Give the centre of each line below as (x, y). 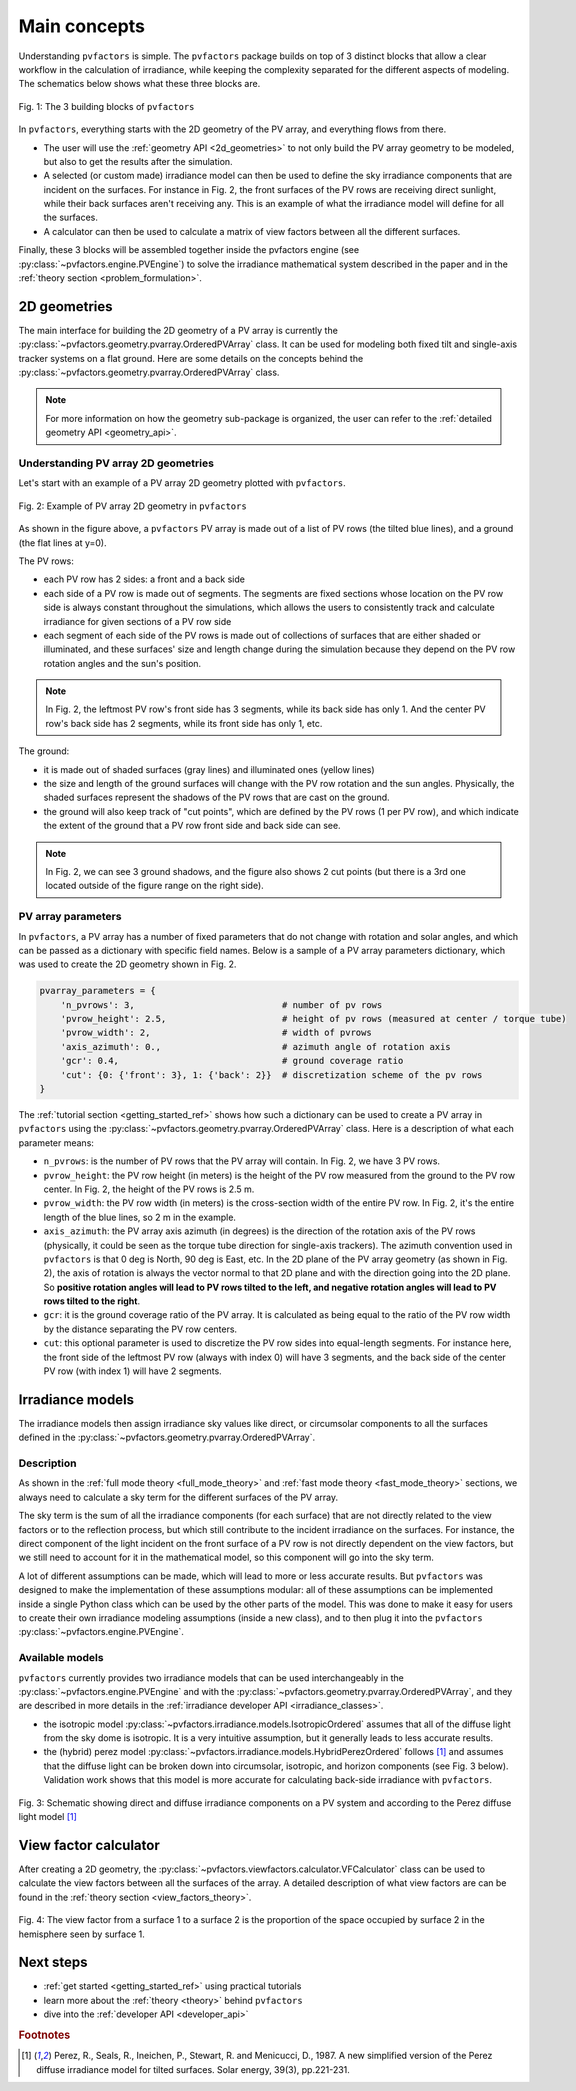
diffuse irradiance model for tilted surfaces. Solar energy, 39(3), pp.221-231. (193, 2069)
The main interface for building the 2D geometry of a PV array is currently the (178, 330)
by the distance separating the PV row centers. (140, 1329)
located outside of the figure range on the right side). (154, 886)
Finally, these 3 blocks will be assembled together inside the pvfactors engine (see (189, 250)
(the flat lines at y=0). (62, 542)
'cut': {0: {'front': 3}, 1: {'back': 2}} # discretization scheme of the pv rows (271, 1074)
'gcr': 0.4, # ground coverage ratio (232, 1061)
